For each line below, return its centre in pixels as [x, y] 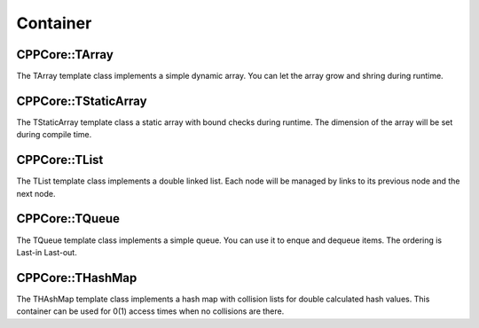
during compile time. [54, 135]
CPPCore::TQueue [68, 219]
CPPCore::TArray [65, 55]
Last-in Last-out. [47, 252]
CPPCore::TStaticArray [82, 101]
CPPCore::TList [60, 160]
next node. [36, 193]
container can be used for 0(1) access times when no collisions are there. [150, 311]
